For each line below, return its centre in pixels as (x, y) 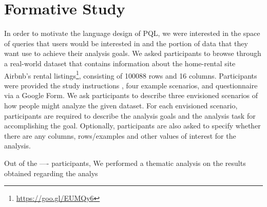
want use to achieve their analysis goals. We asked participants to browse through (133, 53)
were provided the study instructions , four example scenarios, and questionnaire (131, 85)
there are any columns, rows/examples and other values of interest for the (120, 135)
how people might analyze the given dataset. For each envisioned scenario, (121, 105)
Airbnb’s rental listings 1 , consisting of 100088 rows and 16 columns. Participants (131, 74)
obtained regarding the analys (51, 173)
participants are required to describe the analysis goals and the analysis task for (130, 115)
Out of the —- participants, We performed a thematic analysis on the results (125, 163)
